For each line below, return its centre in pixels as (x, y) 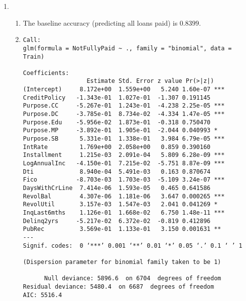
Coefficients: (46, 73)
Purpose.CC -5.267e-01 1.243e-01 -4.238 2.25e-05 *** (124, 106)
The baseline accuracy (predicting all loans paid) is (100, 22)
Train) (34, 56)
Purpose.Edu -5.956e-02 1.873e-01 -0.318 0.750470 (117, 122)
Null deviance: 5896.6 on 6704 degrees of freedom (133, 279)
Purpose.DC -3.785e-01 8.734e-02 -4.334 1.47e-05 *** (124, 114)
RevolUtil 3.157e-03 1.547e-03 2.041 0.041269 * (120, 205)
